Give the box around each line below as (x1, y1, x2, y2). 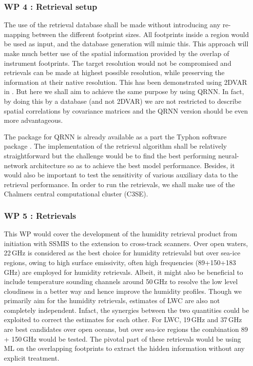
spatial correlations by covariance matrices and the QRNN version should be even (4, 105, 248, 116)
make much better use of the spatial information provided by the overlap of (4, 48, 229, 58)
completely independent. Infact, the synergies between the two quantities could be (4, 305, 249, 315)
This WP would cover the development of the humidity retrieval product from (4, 229, 237, 239)
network (4, 160, 28, 170)
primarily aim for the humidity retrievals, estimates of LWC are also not (4, 295, 220, 306)
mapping (4, 29, 30, 39)
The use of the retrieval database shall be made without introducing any (4, 19, 221, 30)
